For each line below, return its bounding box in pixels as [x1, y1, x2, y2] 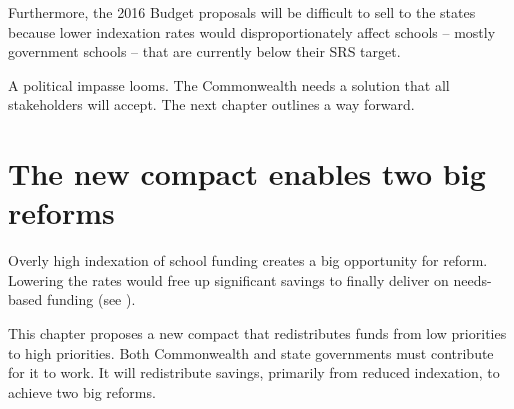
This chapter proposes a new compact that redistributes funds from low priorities [8, 323, 507, 344]
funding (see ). [46, 289, 136, 310]
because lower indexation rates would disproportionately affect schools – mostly [8, 21, 496, 42]
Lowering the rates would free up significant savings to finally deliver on [8, 269, 449, 290]
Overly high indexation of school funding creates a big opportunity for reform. [8, 250, 488, 271]
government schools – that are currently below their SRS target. [8, 41, 401, 62]
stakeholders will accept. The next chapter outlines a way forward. [8, 94, 415, 115]
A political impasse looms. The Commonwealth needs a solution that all [8, 74, 450, 95]
